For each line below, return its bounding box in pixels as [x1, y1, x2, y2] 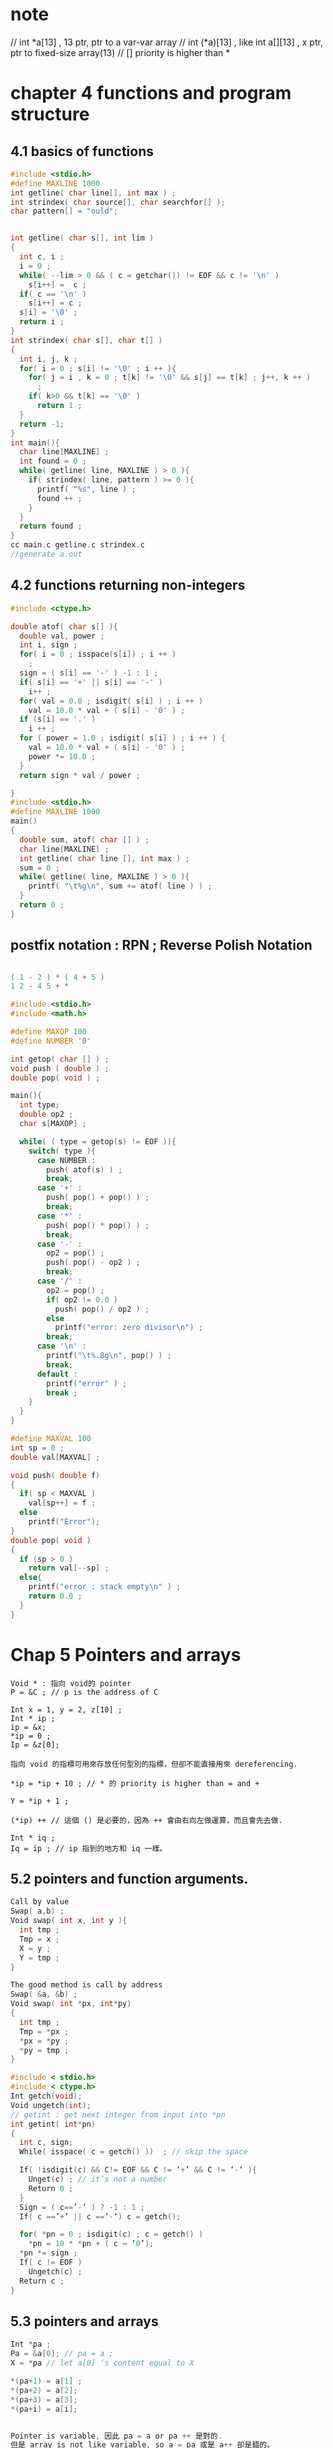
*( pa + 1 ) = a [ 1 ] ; [10, 2376, 83, 2386]
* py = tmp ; [19, 2045, 70, 2055]
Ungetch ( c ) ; [28, 2266, 83, 2277]
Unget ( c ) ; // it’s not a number [28, 2174, 168, 2185]
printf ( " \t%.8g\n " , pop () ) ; [46, 1351, 172, 1361]
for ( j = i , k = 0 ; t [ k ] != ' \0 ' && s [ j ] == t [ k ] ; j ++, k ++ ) [28, 373, 312, 383]
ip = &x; [10, 1722, 47, 1732]
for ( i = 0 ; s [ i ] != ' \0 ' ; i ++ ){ [19, 363, 177, 373]
